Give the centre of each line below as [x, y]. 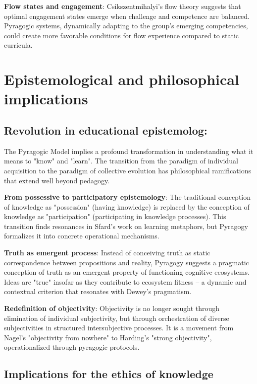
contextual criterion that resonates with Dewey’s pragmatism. [98, 291]
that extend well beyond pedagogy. [57, 180]
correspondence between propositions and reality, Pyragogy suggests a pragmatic [127, 262]
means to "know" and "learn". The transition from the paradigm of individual [121, 161]
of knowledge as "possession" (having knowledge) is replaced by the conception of [127, 206]
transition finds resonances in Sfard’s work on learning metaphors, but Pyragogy [126, 226]
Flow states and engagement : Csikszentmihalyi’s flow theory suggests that [123, 6]
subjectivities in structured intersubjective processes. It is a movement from [119, 328]
